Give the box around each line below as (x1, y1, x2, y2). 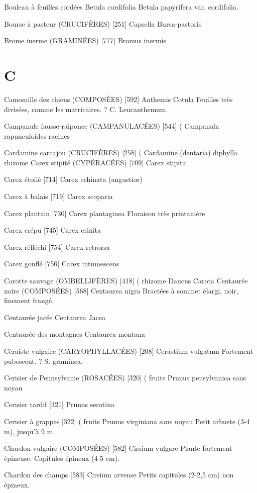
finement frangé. (4, 295, 54, 306)
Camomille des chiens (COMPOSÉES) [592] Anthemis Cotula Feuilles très (4, 93, 233, 104)
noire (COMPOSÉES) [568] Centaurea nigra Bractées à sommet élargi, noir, (4, 285, 238, 295)
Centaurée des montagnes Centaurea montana (4, 329, 145, 339)
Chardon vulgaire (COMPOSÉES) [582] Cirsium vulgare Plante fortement (4, 443, 232, 453)
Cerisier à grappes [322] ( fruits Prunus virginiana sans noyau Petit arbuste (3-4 (4, 416, 250, 426)
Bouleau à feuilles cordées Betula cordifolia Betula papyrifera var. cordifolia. (4, 2, 238, 12)
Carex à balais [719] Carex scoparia (4, 191, 113, 202)
